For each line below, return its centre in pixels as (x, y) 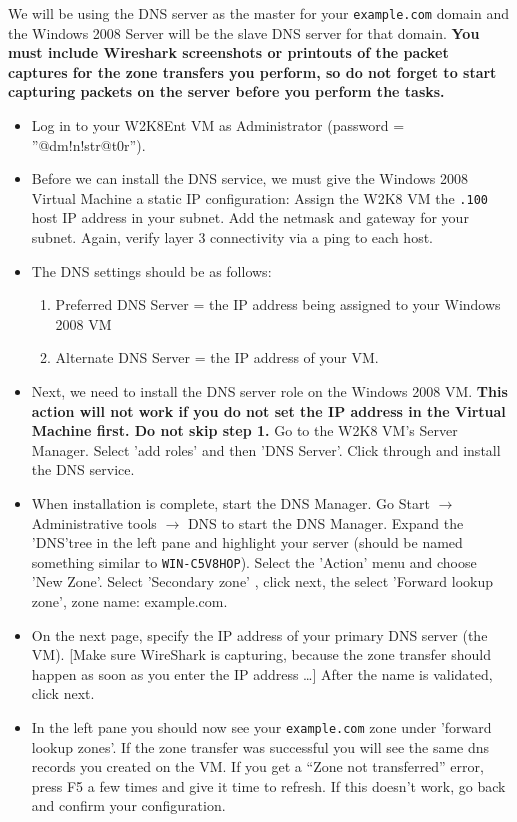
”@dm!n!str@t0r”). (88, 144)
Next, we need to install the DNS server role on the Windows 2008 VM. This (269, 391)
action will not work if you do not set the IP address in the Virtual (268, 410)
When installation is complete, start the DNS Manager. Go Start (230, 503)
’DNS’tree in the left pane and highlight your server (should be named (247, 542)
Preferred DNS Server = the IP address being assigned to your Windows (278, 304)
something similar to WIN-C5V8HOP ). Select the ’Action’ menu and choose (254, 561)
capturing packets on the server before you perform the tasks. (226, 91)
